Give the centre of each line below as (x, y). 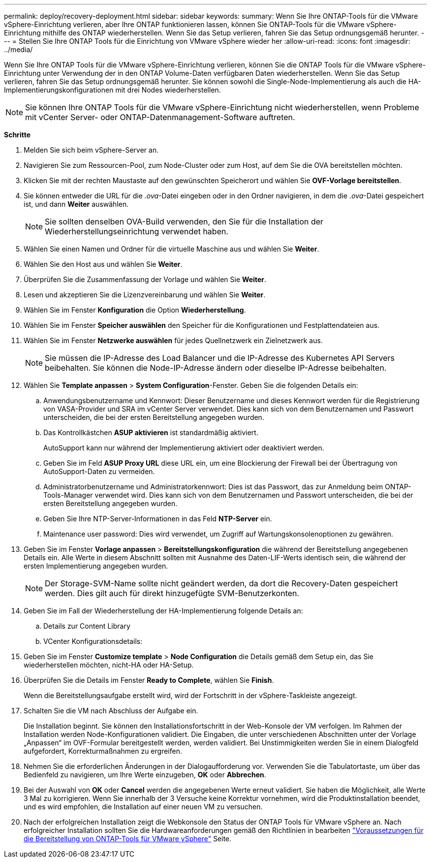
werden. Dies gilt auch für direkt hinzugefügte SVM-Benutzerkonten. (172, 593)
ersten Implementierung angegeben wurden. (96, 566)
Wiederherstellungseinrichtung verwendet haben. (137, 231)
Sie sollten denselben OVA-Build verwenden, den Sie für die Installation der (184, 222)
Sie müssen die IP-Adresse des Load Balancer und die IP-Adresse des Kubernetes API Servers (220, 358)
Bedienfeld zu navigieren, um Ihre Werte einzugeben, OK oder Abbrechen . (145, 775)
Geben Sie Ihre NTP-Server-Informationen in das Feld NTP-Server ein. (158, 519)
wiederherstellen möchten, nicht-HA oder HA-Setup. (109, 665)
